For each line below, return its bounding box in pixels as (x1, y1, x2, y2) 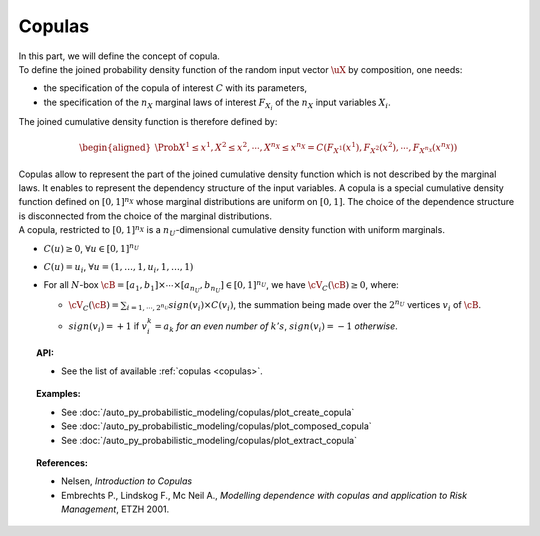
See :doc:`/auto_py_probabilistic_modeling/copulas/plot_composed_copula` (61, 420, 372, 432)
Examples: (36, 388, 81, 400)
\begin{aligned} (79, 142, 152, 154)
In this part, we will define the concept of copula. (18, 50, 220, 62)
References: (36, 456, 89, 469)
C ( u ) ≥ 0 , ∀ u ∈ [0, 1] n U (43, 241, 140, 254)
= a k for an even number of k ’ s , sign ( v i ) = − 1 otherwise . (154, 320, 399, 334)
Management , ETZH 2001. (61, 503, 170, 515)
